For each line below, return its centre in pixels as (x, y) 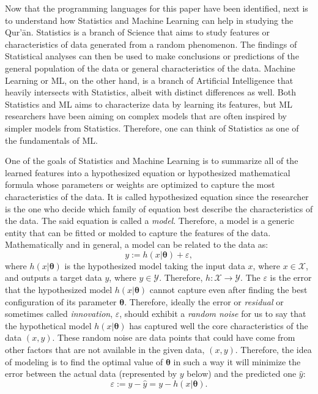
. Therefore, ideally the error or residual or (204, 301)
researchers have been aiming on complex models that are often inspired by (146, 116)
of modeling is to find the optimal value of (84, 361)
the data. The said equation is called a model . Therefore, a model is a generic (150, 221)
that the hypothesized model (59, 290)
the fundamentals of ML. (51, 140)
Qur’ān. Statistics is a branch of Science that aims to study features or (138, 32)
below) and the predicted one (242, 374)
